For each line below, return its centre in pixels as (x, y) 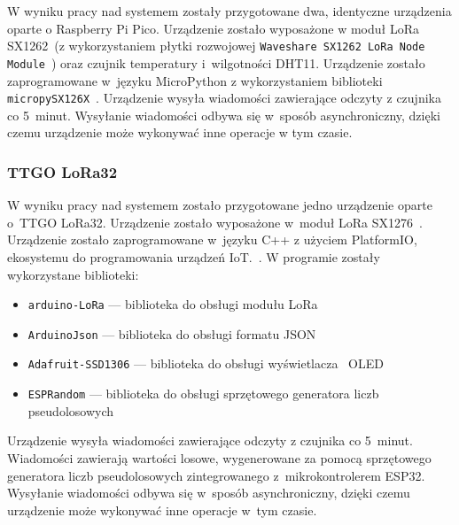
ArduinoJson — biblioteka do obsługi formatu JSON (172, 333)
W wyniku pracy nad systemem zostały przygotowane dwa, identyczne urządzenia (229, 11)
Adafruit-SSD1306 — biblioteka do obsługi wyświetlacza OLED (206, 363)
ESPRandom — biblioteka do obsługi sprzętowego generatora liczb (203, 394)
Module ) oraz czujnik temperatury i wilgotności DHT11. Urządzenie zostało (216, 62)
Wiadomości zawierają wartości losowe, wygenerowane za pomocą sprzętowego (219, 457)
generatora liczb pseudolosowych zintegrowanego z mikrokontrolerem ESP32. (216, 475)
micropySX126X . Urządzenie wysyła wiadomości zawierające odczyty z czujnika (224, 98)
